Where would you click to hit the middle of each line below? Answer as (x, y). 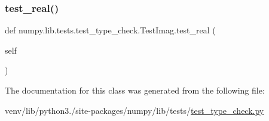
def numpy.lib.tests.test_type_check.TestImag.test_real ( (110, 30)
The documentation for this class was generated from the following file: (135, 90)
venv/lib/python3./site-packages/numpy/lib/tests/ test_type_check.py (134, 110)
